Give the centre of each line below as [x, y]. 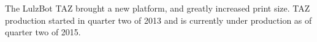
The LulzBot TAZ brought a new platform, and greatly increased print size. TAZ [158, 8]
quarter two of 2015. [43, 32]
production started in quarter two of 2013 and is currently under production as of [158, 20]
